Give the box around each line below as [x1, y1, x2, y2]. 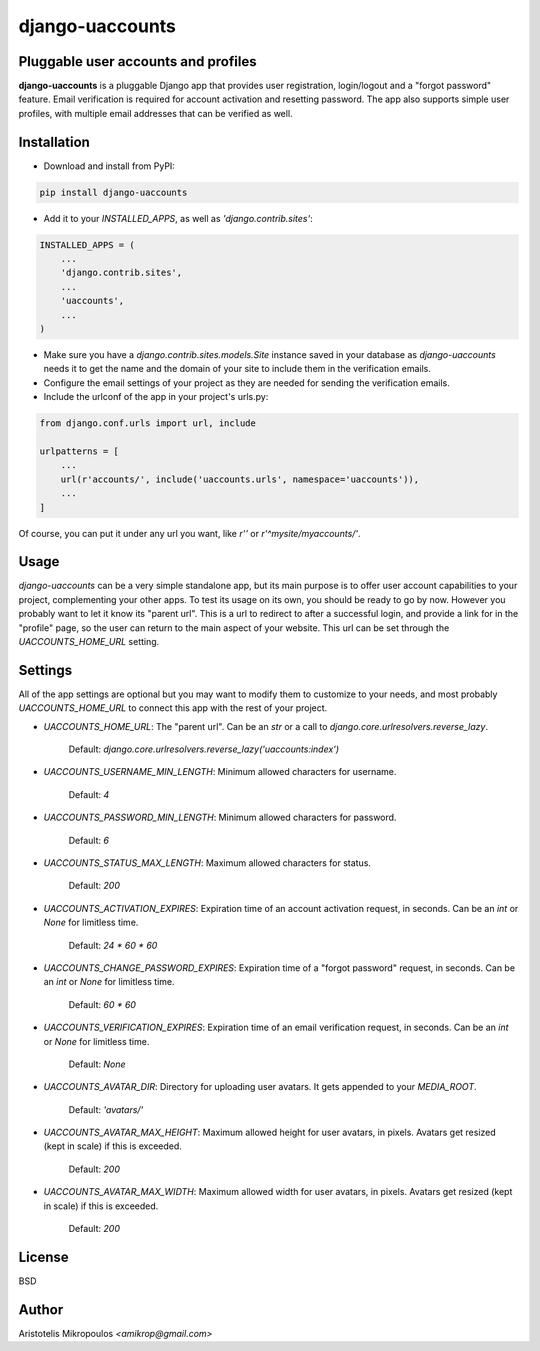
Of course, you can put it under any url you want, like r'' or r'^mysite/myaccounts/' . [18, 527, 361, 539]
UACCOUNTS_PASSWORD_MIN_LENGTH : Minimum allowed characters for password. [43, 811, 397, 824]
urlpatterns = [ [39, 445, 120, 457]
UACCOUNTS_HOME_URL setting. [18, 635, 160, 647]
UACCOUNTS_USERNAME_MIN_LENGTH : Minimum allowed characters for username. [43, 766, 397, 778]
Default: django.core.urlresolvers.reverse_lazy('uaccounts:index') [68, 743, 340, 755]
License [18, 1248, 69, 1265]
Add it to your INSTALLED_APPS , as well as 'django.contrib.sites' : [43, 212, 314, 224]
